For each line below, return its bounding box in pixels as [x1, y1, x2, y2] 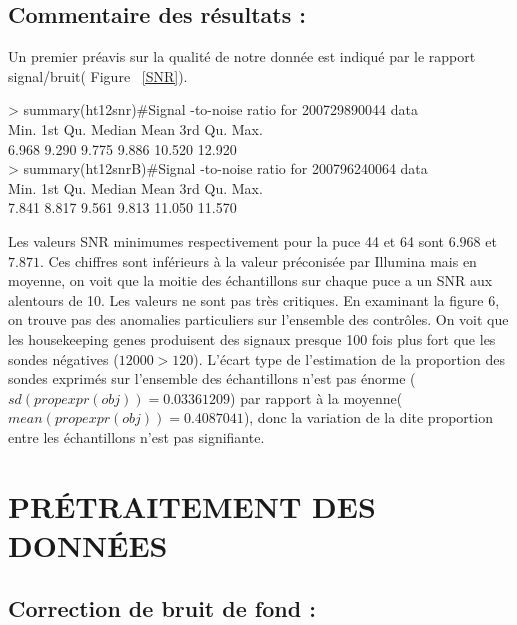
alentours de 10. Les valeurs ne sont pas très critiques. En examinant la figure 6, [8, 289, 500, 310]
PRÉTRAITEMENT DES [8, 485, 376, 526]
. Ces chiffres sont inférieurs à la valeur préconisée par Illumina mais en [39, 250, 477, 271]
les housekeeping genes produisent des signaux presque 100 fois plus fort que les [8, 328, 496, 349]
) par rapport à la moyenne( [230, 387, 403, 408]
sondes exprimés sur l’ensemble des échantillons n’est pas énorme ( [8, 368, 416, 389]
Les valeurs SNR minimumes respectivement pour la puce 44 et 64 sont [8, 230, 444, 251]
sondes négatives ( [8, 348, 119, 369]
